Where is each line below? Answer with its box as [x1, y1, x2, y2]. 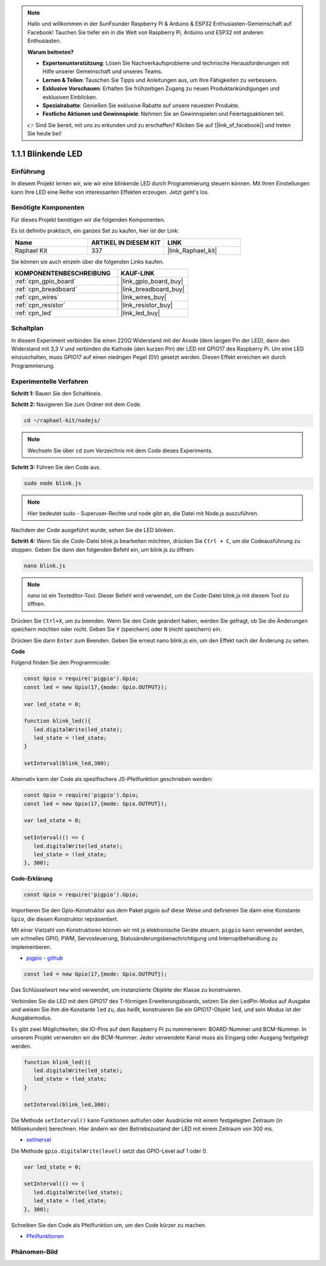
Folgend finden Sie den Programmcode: [11, 659, 111, 666]
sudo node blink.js [24, 480, 81, 487]
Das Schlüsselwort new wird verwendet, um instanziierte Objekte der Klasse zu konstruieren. [11, 986, 241, 994]
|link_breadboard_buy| [121, 285, 185, 293]
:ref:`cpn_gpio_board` [14, 277, 76, 285]
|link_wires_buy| [121, 292, 167, 301]
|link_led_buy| [121, 309, 160, 317]
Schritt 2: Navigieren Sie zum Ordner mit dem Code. [11, 401, 142, 408]
